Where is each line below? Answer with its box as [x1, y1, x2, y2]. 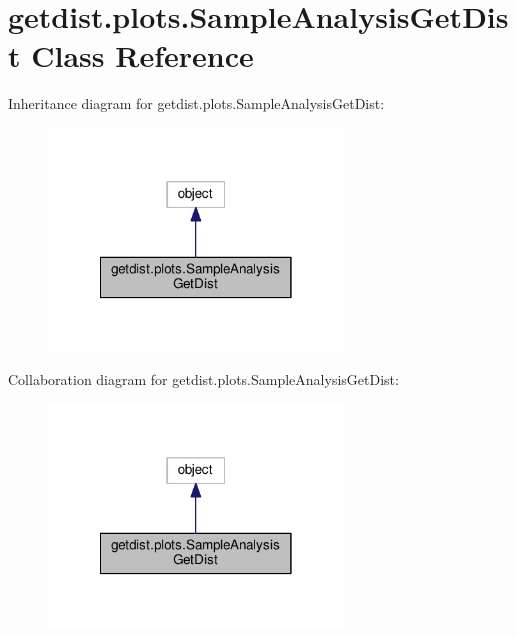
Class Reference [31, 35, 254, 76]
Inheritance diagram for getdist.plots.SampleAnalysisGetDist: [8, 93, 385, 114]
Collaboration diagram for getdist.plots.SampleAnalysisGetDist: [8, 369, 399, 390]
